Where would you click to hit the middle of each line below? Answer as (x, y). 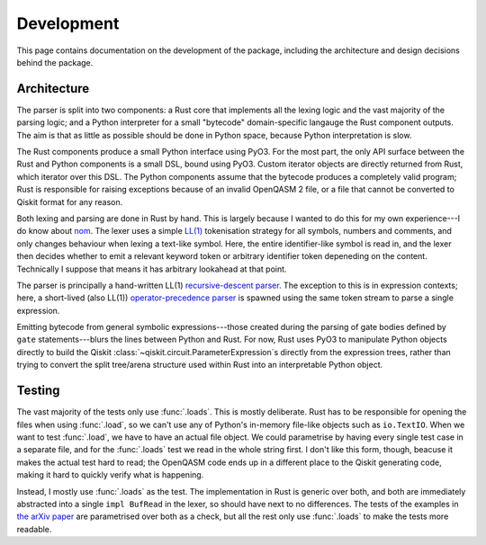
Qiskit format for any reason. (70, 201)
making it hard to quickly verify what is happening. (110, 475)
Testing (38, 391)
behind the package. (55, 62)
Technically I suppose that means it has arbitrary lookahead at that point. (152, 269)
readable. (34, 529)
